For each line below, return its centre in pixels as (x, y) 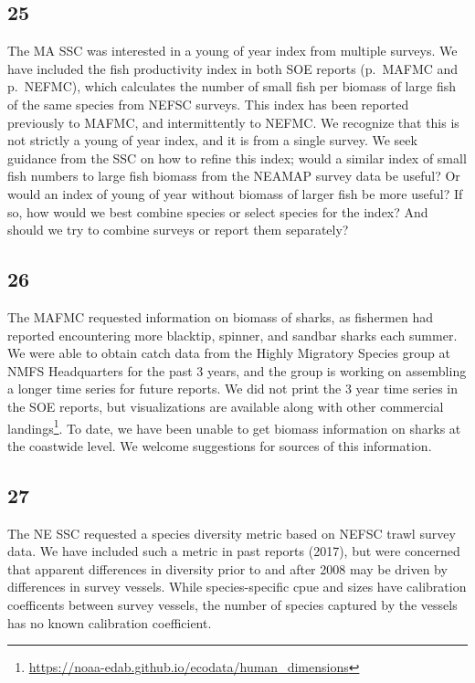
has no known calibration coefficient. (110, 622)
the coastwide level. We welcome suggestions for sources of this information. (220, 445)
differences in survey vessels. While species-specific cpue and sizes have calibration (237, 587)
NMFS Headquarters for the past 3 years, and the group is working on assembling (237, 370)
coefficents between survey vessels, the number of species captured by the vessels (232, 604)
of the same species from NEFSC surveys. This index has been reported (208, 104)
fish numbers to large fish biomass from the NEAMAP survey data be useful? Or (234, 176)
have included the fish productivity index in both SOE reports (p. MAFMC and (233, 68)
